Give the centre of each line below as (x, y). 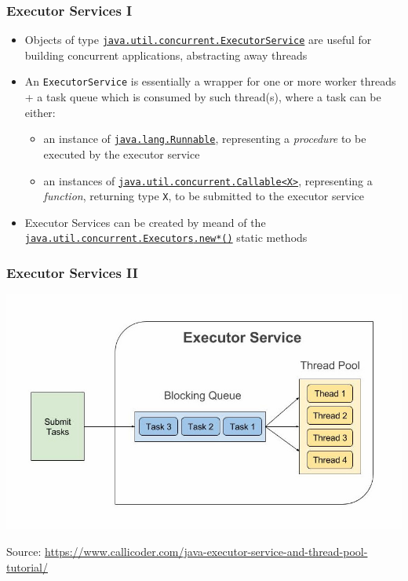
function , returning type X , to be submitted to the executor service (204, 196)
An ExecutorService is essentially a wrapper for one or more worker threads (210, 81)
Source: (24, 552)
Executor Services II (72, 273)
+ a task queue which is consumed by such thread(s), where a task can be (203, 97)
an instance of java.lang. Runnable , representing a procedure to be (205, 139)
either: (40, 112)
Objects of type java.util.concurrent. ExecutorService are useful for (198, 40)
